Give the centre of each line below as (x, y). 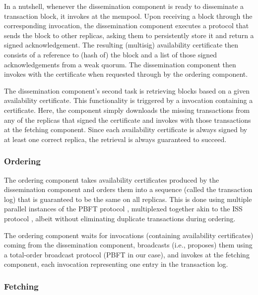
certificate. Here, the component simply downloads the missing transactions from (127, 110)
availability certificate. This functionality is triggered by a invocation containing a (129, 100)
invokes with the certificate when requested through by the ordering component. (126, 74)
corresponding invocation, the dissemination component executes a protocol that (127, 25)
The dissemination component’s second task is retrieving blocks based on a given (127, 90)
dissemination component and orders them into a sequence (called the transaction (128, 189)
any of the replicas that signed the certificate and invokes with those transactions (128, 120)
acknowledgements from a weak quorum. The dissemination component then (120, 64)
